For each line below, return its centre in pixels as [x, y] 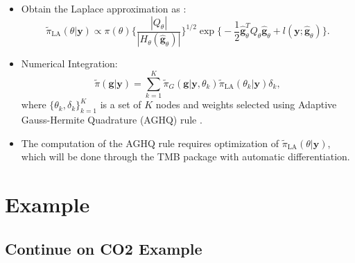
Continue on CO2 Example [104, 248]
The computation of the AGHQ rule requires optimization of [150, 143]
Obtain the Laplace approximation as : [104, 8]
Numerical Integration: [69, 63]
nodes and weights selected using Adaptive [246, 104]
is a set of [121, 104]
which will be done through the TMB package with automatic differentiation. [185, 156]
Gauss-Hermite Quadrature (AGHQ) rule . [112, 119]
